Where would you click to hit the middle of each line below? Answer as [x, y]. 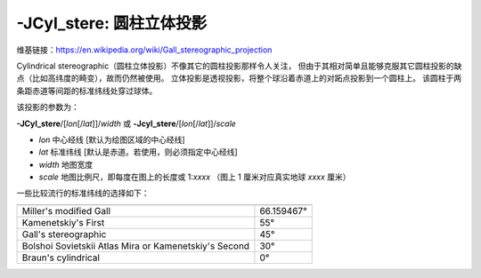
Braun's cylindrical [61, 258]
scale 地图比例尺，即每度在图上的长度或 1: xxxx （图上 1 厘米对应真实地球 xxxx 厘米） [195, 177]
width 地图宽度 [66, 164]
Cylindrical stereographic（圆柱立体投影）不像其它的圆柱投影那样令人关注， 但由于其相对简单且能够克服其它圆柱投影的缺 [239, 66]
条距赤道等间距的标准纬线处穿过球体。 [87, 91]
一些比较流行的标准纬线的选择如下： [83, 193]
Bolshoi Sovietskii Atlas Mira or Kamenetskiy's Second [135, 246]
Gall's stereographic [64, 234]
